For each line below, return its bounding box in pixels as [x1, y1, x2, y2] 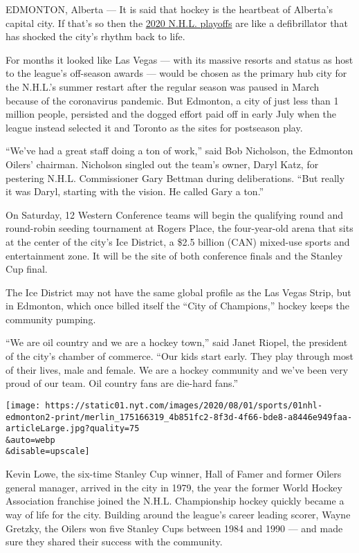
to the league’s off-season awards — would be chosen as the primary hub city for [6, 66, 347, 80]
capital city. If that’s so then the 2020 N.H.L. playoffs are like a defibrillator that [6, 15, 348, 30]
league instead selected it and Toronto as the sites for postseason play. [6, 120, 303, 134]
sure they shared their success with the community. [6, 534, 223, 549]
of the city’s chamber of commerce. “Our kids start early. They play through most [6, 349, 353, 363]
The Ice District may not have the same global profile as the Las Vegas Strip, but [6, 284, 351, 299]
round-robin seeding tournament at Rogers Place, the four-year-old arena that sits [6, 221, 353, 235]
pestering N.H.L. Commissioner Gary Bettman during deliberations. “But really [6, 170, 345, 185]
